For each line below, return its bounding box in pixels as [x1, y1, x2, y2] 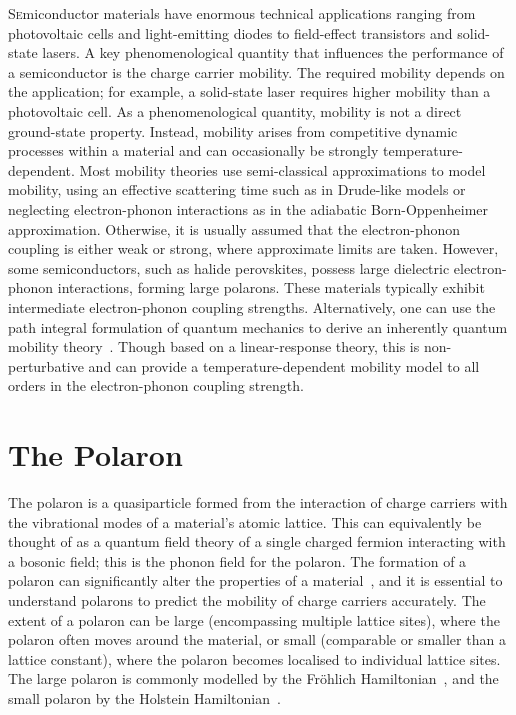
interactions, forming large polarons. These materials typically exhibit [57, 277, 485, 298]
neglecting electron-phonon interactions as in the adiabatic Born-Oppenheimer [8, 198, 489, 219]
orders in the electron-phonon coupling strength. [8, 375, 304, 396]
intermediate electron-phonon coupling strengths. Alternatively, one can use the [8, 296, 496, 317]
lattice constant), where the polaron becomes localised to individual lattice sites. [8, 648, 501, 669]
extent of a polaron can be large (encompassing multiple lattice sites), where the [8, 609, 500, 630]
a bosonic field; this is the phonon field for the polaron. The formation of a [8, 550, 467, 571]
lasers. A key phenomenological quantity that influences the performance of [42, 42, 504, 63]
